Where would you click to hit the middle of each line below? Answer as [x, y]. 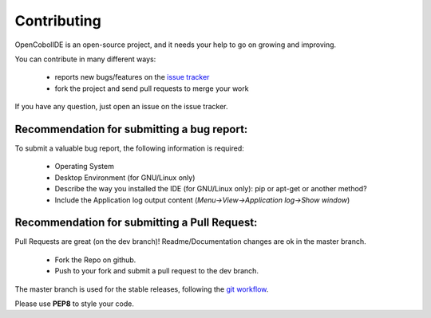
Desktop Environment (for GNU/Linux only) [125, 177]
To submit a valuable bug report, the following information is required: [129, 148]
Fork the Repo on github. [95, 260]
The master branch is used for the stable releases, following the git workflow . [142, 289]
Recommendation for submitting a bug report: [131, 129]
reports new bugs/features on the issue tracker [132, 77]
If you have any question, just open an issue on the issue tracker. [121, 107]
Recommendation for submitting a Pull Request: [136, 223]
